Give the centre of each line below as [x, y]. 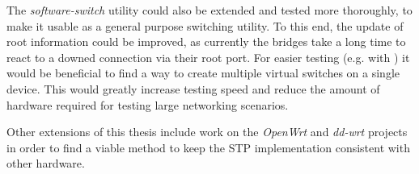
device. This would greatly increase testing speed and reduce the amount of [193, 88]
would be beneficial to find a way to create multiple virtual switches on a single [203, 73]
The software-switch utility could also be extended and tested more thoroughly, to [209, 10]
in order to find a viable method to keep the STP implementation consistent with [208, 147]
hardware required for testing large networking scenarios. [148, 104]
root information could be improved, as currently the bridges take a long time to [206, 41]
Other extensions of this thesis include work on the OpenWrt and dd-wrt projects [207, 132]
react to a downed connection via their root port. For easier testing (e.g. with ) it [208, 57]
